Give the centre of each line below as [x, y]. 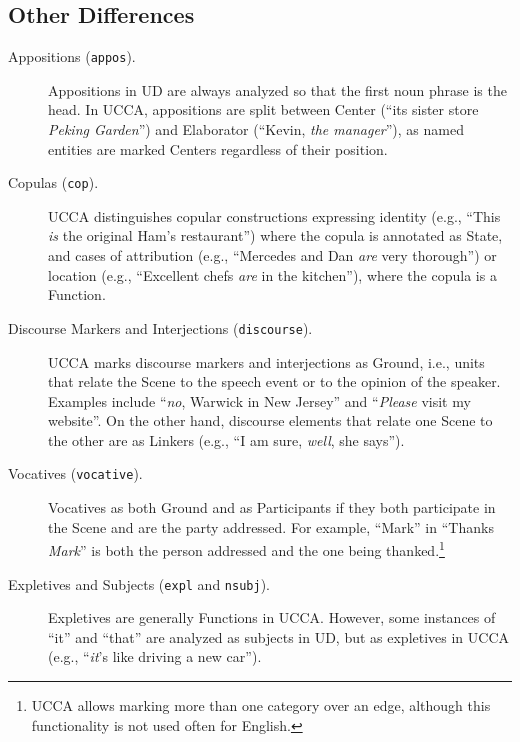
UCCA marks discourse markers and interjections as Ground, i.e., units [266, 361]
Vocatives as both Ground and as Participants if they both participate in [272, 507]
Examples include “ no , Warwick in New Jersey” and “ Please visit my [259, 400]
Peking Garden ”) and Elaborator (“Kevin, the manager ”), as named [256, 129]
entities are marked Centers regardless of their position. [218, 148]
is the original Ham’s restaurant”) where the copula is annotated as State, [275, 235]
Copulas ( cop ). [53, 182]
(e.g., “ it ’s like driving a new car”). [155, 656]
